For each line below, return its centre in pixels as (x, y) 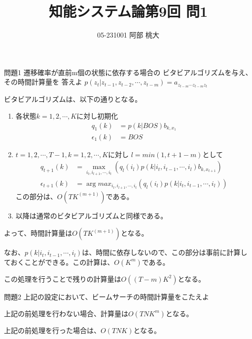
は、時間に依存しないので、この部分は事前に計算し (165, 252)
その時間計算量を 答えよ (43, 82)
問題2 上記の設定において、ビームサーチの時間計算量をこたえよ (107, 296)
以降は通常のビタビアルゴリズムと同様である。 (91, 215)
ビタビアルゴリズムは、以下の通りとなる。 (73, 99)
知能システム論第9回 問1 (128, 11)
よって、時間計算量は (38, 233)
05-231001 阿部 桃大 (128, 35)
